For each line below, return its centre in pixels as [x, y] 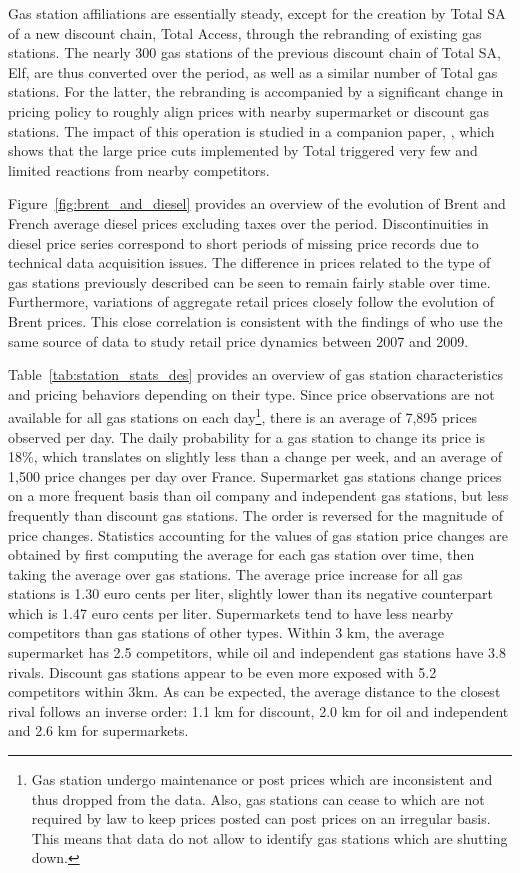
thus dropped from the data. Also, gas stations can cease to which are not [258, 798]
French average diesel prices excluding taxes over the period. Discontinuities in [248, 222]
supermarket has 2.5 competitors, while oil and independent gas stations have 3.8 [257, 652]
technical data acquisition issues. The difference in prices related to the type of [249, 262]
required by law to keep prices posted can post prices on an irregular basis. [261, 818]
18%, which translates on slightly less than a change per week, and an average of [255, 456]
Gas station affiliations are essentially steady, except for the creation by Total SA [257, 13]
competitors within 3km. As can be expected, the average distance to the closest [254, 691]
